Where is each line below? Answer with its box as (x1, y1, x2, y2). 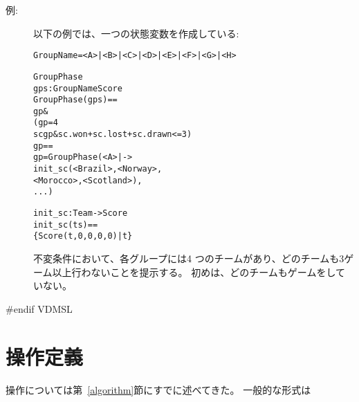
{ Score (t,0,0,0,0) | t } (33, 231, 133, 241)
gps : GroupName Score (33, 83, 122, 93)
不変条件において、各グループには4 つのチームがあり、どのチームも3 (33, 251, 344, 266)
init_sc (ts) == (33, 219, 98, 230)
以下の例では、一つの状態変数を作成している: (33, 26, 239, 40)
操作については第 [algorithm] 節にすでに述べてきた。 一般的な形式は (6, 382, 311, 396)
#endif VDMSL (6, 301, 73, 316)
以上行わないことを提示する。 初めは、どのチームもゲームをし (52, 264, 335, 279)
